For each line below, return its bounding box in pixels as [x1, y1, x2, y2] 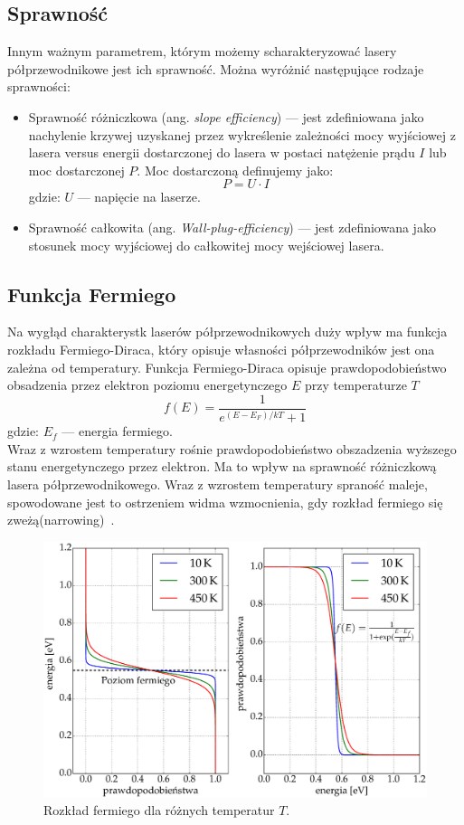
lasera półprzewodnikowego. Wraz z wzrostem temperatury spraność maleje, [7, 474, 428, 493]
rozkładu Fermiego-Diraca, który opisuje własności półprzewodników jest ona [7, 339, 435, 358]
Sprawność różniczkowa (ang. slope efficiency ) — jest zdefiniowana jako [28, 107, 424, 126]
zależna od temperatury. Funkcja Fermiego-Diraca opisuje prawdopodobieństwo [7, 357, 447, 376]
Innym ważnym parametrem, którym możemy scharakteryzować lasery [7, 42, 397, 61]
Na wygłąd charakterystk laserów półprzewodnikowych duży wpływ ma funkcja [7, 322, 448, 341]
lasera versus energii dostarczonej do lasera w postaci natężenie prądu [28, 143, 415, 162]
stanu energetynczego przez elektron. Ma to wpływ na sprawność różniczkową [7, 457, 437, 476]
